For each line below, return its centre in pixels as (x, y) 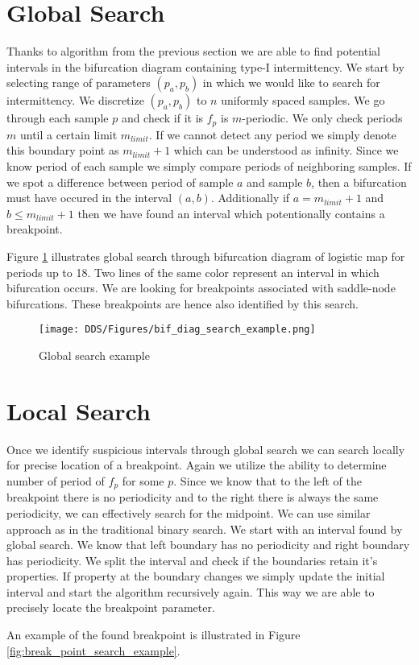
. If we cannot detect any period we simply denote (272, 134)
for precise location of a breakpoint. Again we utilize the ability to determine (197, 465)
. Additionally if (250, 198)
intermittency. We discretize (75, 100)
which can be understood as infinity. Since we (286, 150)
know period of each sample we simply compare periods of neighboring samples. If (209, 165)
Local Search (79, 410)
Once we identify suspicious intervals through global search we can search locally (206, 449)
